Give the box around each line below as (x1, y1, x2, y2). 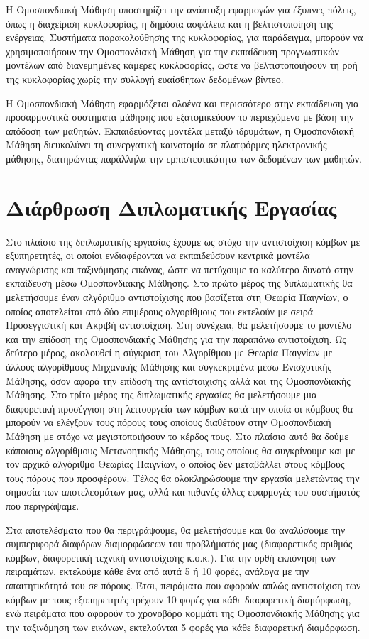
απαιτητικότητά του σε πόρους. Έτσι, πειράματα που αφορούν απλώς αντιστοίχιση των (6, 577, 361, 592)
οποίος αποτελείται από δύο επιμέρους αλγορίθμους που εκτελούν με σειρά (6, 303, 314, 318)
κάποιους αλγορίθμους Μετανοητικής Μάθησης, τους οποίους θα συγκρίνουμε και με (6, 442, 356, 457)
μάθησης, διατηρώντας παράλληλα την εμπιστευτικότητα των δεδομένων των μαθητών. (6, 151, 362, 165)
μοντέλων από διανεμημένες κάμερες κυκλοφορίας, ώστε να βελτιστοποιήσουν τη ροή (6, 58, 358, 72)
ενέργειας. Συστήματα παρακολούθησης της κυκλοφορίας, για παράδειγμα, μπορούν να (6, 30, 363, 45)
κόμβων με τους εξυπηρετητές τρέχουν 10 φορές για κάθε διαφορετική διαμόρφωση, (6, 591, 351, 606)
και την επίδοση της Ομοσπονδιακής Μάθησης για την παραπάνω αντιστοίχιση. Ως (6, 331, 346, 346)
